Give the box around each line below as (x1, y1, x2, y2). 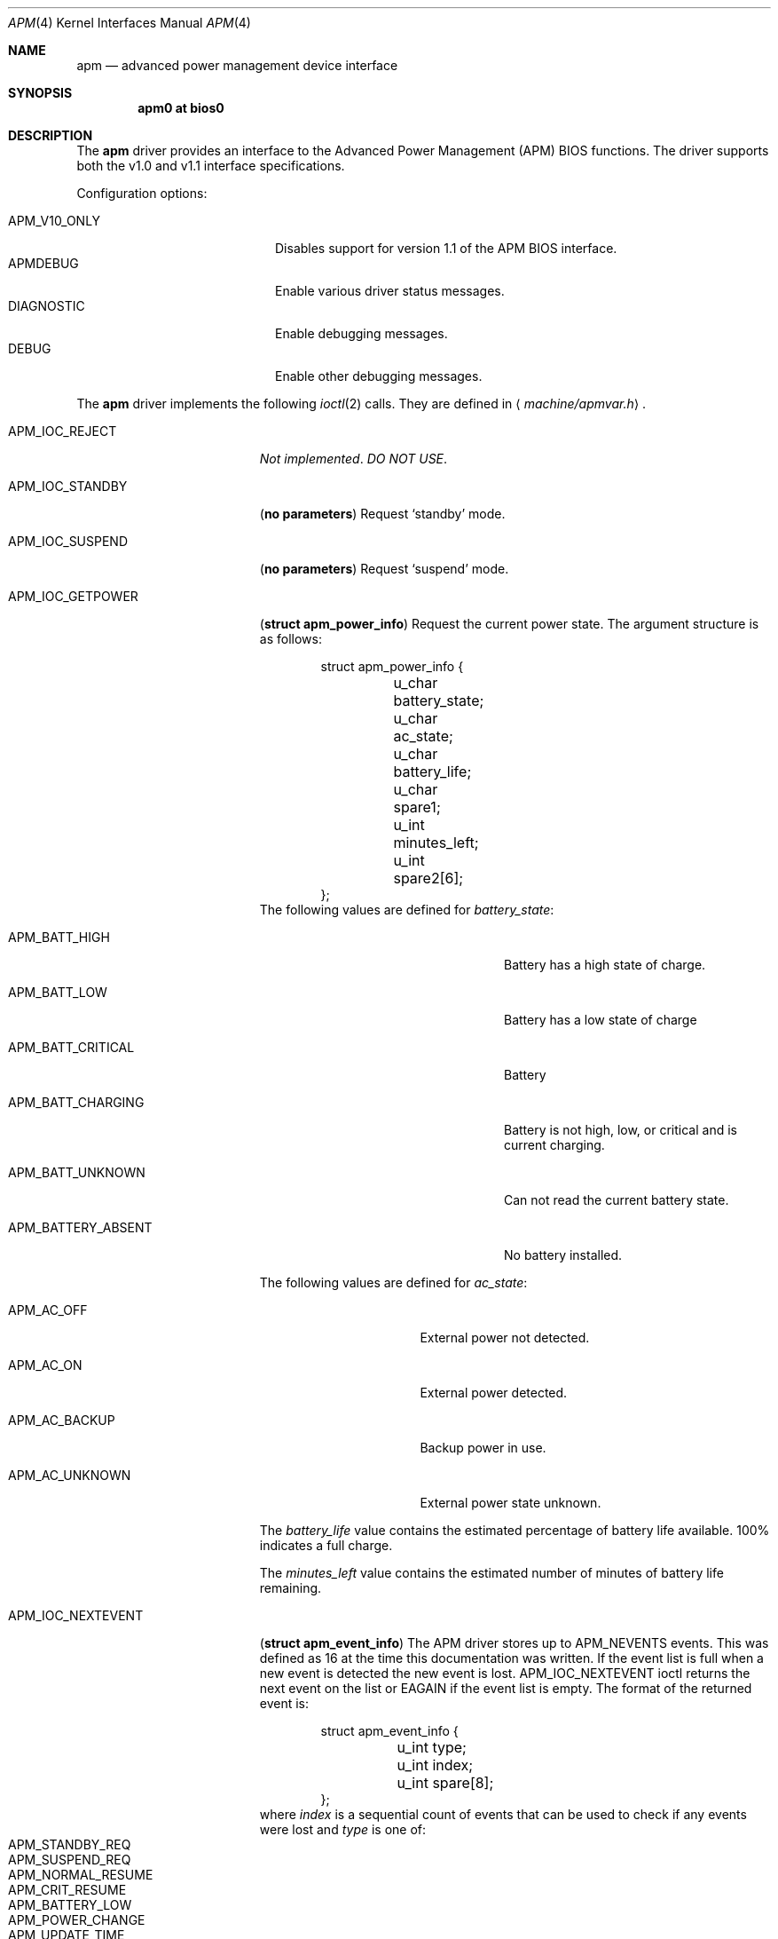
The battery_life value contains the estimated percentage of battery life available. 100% (259, 1523, 770, 1538)
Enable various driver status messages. (275, 283, 505, 298)
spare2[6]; (393, 869, 464, 887)
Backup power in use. (420, 1440, 546, 1455)
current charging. (504, 1137, 605, 1152)
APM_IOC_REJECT (8, 423, 117, 439)
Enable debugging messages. (275, 326, 448, 341)
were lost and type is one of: (259, 1822, 427, 1837)
